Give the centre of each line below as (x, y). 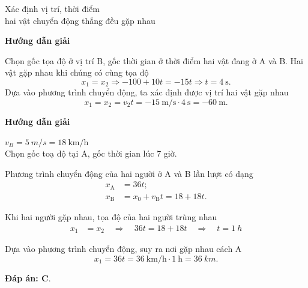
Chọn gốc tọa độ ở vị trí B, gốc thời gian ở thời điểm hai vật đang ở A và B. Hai (154, 60)
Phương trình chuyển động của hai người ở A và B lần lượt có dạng (129, 173)
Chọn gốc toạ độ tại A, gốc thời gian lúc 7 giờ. (91, 153)
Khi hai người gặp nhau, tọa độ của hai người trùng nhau (111, 217)
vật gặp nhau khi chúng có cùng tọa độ (77, 72)
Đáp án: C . (28, 278)
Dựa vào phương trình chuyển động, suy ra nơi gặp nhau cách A (123, 249)
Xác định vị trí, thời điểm (52, 8)
